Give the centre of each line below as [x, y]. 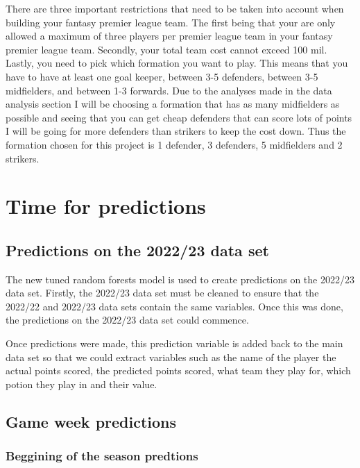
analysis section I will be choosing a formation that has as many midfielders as [173, 104]
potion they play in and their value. [82, 384]
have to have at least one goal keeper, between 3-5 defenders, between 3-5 [162, 76]
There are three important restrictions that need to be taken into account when [175, 8]
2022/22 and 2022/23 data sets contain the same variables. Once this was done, [174, 306]
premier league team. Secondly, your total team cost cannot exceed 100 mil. [166, 49]
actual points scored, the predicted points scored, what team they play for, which [178, 370]
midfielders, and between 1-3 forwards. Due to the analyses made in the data [169, 90]
